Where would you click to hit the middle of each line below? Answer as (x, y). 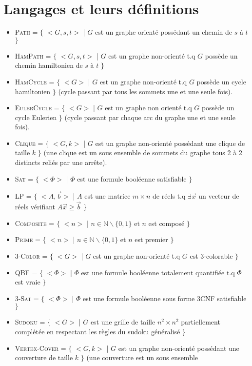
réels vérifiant (35, 207)
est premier (151, 239)
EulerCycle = (37, 108)
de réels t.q (169, 196)
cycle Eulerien (36, 117)
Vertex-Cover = (40, 348)
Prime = (28, 239)
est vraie (28, 282)
